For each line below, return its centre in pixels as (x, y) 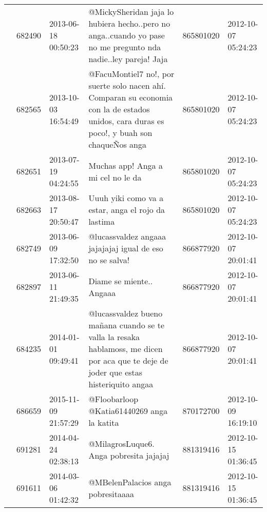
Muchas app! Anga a (126, 165)
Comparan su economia (131, 97)
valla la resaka (114, 337)
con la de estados (119, 109)
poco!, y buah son (120, 133)
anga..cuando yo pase (127, 35)
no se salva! (109, 260)
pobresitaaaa (111, 494)
